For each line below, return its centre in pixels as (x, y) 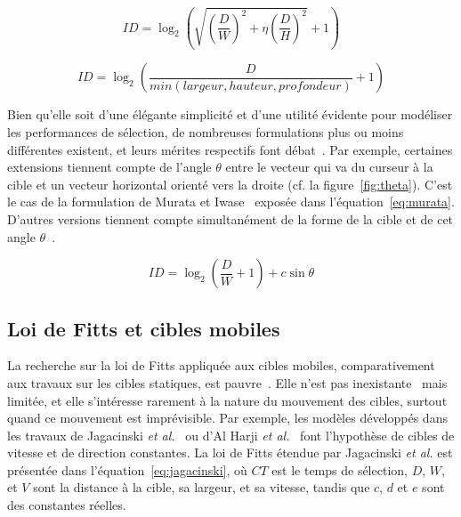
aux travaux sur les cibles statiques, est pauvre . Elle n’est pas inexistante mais (227, 382)
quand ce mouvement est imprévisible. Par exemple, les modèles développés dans (227, 418)
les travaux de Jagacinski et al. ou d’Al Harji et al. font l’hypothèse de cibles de (231, 435)
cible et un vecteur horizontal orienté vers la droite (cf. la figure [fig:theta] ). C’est (230, 184)
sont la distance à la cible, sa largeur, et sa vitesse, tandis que (202, 487)
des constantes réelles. (67, 505)
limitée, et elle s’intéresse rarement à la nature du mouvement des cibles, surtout (227, 400)
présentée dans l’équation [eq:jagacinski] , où (127, 469)
